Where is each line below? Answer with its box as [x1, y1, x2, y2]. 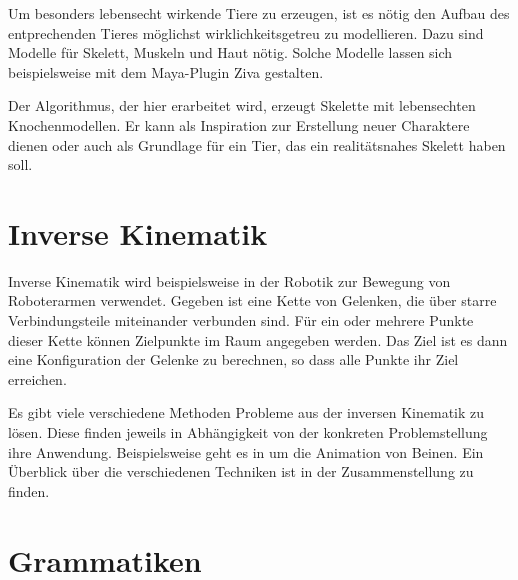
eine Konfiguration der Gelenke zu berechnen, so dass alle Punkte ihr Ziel [8, 349, 459, 370]
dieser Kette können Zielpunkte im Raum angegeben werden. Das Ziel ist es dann [8, 329, 508, 350]
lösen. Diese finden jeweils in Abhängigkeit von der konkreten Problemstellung [8, 422, 488, 443]
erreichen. [8, 368, 67, 389]
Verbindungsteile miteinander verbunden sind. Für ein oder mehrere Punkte [8, 310, 474, 331]
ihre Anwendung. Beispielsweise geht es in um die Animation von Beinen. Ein [8, 441, 484, 462]
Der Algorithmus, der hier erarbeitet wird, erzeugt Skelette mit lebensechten [8, 95, 476, 116]
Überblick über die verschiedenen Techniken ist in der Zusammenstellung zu [8, 461, 474, 482]
